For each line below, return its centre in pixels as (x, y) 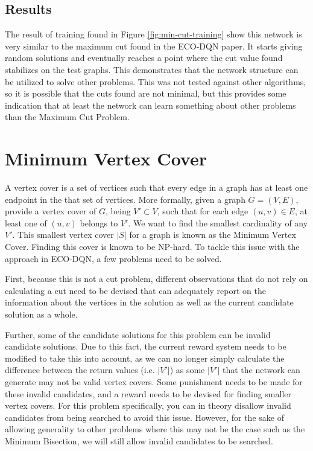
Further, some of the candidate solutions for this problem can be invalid (138, 334)
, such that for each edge (203, 211)
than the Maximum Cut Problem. (67, 117)
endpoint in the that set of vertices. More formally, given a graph (125, 199)
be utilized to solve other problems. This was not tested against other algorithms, (156, 81)
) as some (187, 370)
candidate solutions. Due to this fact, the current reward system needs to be (146, 346)
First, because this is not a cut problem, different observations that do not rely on (156, 279)
